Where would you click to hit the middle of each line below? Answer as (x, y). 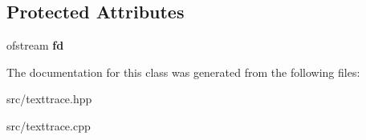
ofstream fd (35, 45)
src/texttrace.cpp (49, 125)
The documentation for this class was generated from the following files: (183, 72)
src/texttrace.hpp (49, 99)
